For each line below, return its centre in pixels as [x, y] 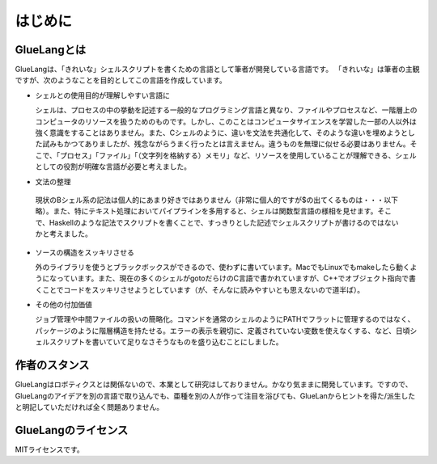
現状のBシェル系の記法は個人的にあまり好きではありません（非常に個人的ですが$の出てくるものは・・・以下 [217, 200]
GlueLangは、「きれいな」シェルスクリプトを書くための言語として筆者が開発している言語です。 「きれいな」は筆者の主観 [217, 70]
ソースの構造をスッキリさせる [85, 252]
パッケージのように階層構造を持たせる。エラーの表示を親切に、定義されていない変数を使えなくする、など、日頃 [223, 331]
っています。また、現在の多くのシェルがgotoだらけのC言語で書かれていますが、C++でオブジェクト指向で [232, 278]
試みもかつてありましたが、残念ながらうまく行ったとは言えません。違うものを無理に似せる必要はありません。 [226, 144]
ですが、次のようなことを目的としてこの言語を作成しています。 [121, 80]
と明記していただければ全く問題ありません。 [89, 407]
